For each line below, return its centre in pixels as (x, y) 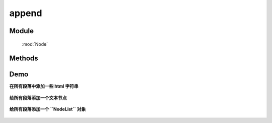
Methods (24, 58)
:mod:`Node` (35, 44)
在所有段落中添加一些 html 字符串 (44, 86)
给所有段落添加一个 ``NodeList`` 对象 (48, 109)
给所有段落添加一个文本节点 (38, 97)
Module (21, 31)
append (26, 13)
